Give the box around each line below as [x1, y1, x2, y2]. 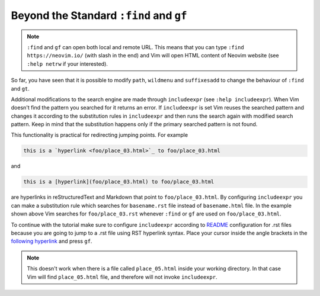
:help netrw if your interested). [27, 60, 108, 67]
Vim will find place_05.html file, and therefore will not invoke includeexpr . [27, 273, 217, 281]
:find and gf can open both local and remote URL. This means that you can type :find [27, 43, 244, 50]
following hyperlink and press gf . [11, 237, 92, 245]
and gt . [11, 85, 30, 92]
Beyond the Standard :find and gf [11, 9, 187, 22]
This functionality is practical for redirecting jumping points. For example [11, 131, 188, 139]
